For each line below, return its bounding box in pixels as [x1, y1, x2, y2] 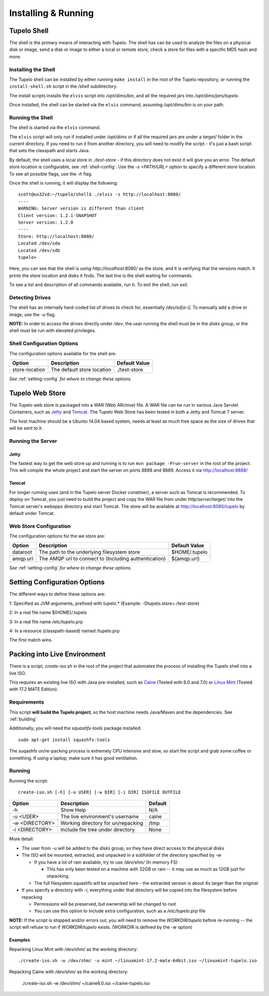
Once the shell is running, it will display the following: [9, 180, 118, 186]
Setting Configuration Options [9, 578, 105, 586]
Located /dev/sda [18, 241, 60, 247]
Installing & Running [9, 7, 94, 18]
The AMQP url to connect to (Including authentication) [39, 555, 166, 562]
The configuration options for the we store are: [9, 533, 106, 539]
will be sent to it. [9, 425, 43, 431]
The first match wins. [9, 637, 53, 643]
